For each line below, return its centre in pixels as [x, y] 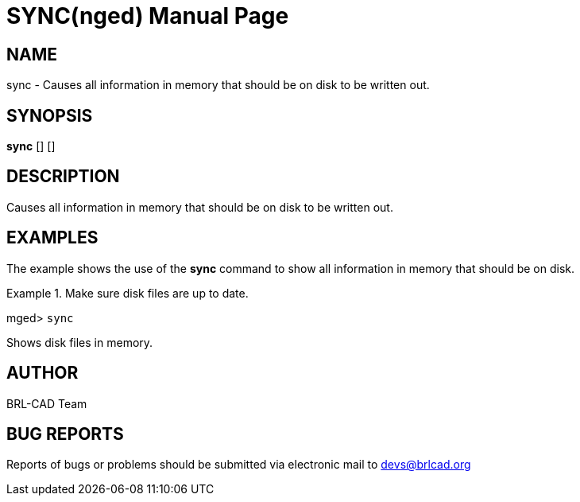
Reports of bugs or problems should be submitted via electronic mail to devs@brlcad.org [239, 465]
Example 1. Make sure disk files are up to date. [128, 293]
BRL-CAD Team [47, 403]
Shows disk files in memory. [80, 342]
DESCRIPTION [63, 177]
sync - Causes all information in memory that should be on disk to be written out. [218, 85]
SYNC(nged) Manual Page [148, 16]
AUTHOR [43, 373]
